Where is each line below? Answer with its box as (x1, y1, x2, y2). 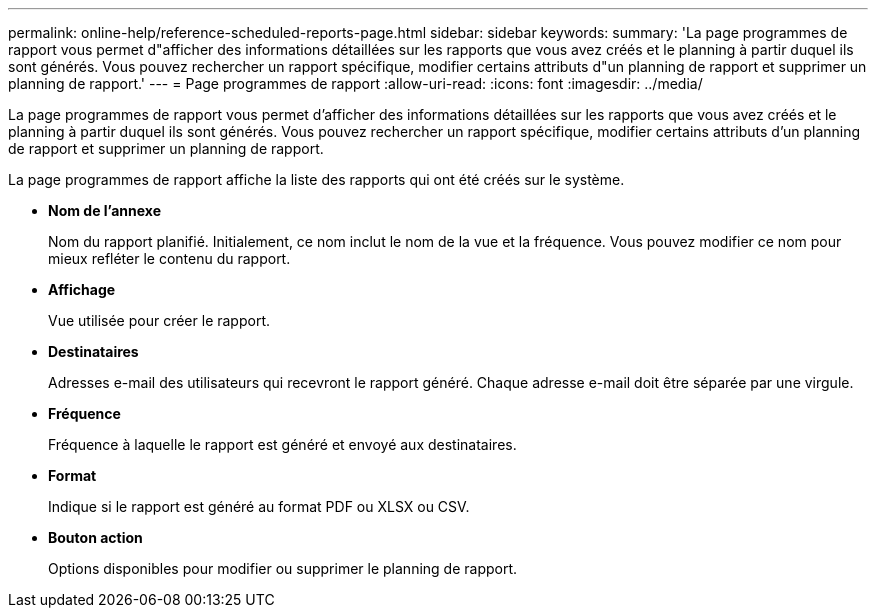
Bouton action (48, 529, 143, 546)
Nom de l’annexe (48, 202, 161, 219)
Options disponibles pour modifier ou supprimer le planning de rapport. (48, 560, 518, 577)
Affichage (48, 281, 116, 298)
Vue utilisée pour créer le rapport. (48, 312, 271, 329)
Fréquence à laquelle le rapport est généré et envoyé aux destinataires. (48, 436, 517, 453)
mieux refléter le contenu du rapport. (48, 250, 291, 267)
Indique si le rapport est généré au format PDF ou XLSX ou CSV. (48, 498, 470, 515)
